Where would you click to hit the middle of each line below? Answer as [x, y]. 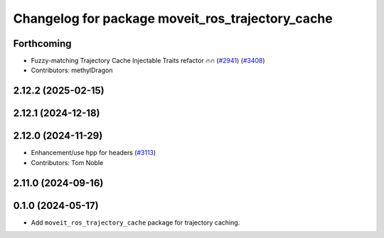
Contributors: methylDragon [72, 70]
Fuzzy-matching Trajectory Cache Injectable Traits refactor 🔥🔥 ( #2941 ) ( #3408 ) [148, 61]
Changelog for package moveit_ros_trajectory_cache [173, 18]
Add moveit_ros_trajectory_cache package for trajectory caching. [135, 222]
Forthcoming [42, 44]
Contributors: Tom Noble [67, 162]
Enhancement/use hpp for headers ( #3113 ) [94, 153]
